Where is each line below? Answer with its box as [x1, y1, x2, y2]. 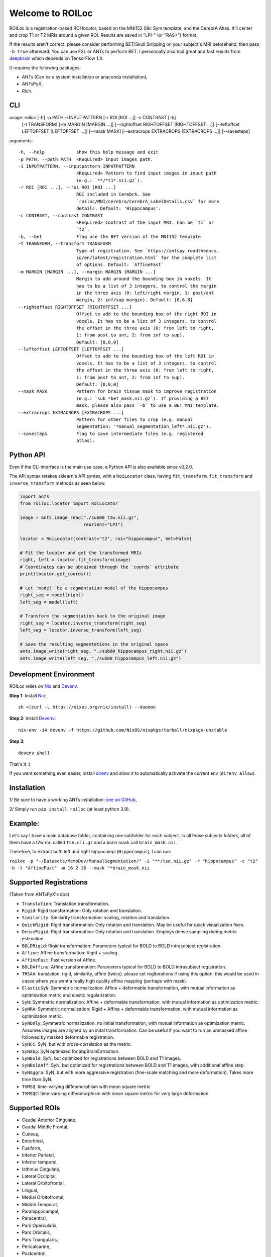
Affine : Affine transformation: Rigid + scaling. [22, 950, 119, 956]
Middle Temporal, [22, 1201, 58, 1207]
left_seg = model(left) [20, 599, 79, 605]
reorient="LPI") [83, 522, 123, 527]
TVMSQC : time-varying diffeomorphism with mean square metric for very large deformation [22, 1091, 209, 1097]
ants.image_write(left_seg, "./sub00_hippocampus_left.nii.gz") [20, 655, 182, 661]
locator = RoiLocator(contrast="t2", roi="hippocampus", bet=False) [20, 536, 192, 542]
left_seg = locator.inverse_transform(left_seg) [20, 627, 142, 633]
